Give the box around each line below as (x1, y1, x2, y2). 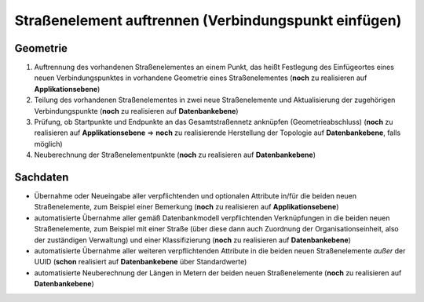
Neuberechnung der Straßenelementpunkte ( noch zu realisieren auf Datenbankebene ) (34, 150, 316, 160)
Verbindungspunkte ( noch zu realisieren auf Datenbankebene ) (34, 106, 239, 115)
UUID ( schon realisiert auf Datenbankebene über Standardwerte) (34, 257, 247, 267)
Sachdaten (14, 171, 69, 184)
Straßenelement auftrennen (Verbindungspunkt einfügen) (14, 12, 402, 29)
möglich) (34, 139, 63, 148)
